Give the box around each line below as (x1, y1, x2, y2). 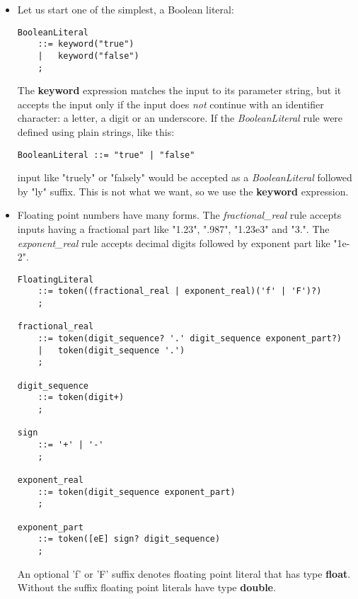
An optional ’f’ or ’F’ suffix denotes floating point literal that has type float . (17, 566, 351, 581)
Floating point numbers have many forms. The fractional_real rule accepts (17, 207, 342, 222)
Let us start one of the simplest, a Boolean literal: (17, 2, 234, 16)
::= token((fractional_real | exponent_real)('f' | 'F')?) (37, 286, 322, 297)
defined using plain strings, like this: (17, 125, 175, 139)
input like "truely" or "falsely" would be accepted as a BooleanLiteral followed (17, 170, 352, 185)
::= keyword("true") (37, 39, 134, 50)
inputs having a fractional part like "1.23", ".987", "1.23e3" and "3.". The (17, 222, 330, 236)
